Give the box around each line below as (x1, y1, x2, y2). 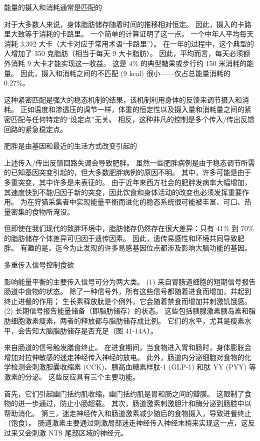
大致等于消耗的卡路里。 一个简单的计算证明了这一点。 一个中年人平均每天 (10, 28, 254, 39)
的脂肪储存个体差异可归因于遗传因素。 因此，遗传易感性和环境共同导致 (4, 232, 237, 243)
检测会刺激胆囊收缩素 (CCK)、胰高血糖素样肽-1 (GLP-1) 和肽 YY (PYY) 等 (10, 361, 256, 372)
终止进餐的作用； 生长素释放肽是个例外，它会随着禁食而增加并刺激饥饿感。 (4, 295, 251, 306)
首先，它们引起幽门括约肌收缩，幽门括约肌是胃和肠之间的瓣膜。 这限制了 (4, 388, 244, 398)
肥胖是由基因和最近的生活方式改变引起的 (4, 140, 137, 151)
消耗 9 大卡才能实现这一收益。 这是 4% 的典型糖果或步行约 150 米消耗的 (10, 57, 247, 68)
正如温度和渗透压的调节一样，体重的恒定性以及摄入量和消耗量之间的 (20, 104, 244, 114)
